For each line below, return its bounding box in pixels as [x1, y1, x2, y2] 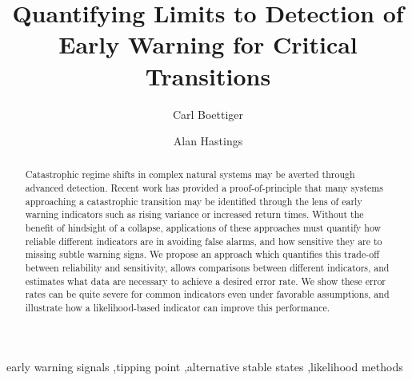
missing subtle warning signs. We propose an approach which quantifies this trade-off [25, 247, 380, 261]
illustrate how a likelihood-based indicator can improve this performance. [25, 301, 330, 315]
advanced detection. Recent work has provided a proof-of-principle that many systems [25, 181, 383, 195]
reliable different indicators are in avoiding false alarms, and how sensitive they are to [25, 234, 382, 247]
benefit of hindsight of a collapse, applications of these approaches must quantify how [25, 221, 382, 235]
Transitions [145, 59, 271, 92]
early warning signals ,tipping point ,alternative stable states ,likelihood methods [6, 358, 403, 374]
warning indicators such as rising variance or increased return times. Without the [25, 208, 364, 221]
